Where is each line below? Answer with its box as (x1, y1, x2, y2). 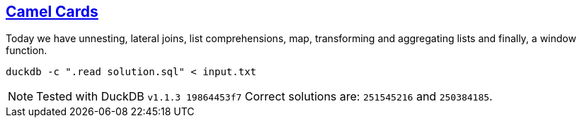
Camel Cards (6, 3, 98, 20)
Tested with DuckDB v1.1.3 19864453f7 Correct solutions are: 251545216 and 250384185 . (36, 89, 493, 104)
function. (6, 44, 47, 57)
